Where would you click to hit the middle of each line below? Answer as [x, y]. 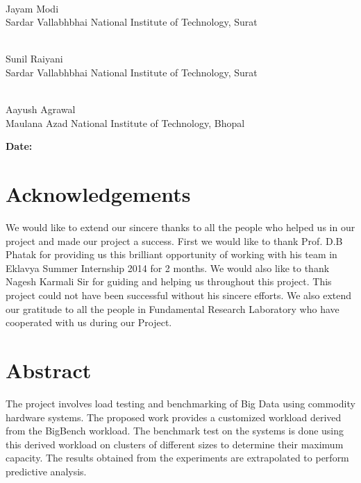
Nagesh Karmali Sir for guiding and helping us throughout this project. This [169, 281]
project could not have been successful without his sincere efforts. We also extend [179, 295]
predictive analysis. [46, 471]
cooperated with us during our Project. [89, 322]
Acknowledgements [98, 194]
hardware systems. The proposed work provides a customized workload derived [174, 417]
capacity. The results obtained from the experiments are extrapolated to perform [177, 458]
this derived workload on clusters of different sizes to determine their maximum [175, 444]
